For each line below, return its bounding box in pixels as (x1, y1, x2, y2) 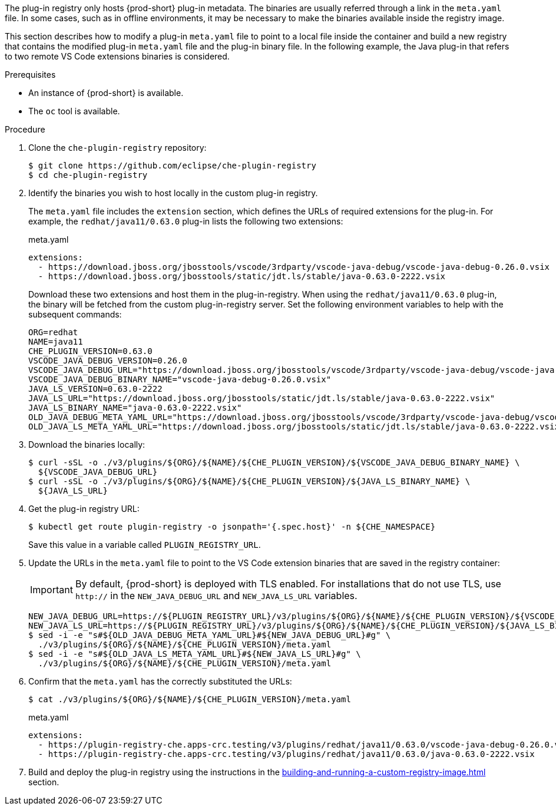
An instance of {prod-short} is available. (28, 88, 184, 98)
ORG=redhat (28, 328, 78, 337)
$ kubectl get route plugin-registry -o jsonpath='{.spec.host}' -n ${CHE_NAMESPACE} (28, 522, 436, 531)
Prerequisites (5, 70, 56, 80)
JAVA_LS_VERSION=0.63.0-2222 (28, 384, 163, 394)
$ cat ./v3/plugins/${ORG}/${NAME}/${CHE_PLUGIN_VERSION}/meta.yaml (28, 695, 351, 704)
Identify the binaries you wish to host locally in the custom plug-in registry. (28, 188, 318, 198)
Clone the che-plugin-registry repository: (28, 143, 207, 153)
